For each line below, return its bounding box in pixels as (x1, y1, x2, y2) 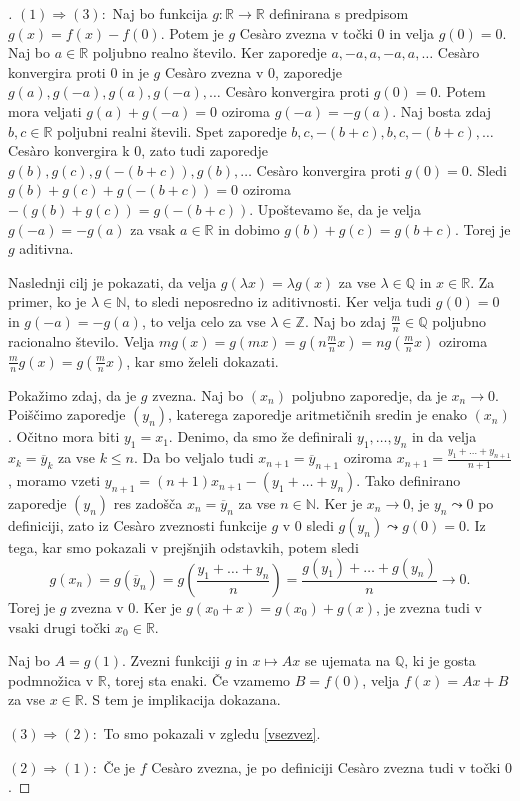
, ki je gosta (404, 650, 476, 671)
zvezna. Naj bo (152, 384, 244, 405)
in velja (389, 22, 435, 43)
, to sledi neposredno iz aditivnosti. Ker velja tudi (126, 291, 432, 312)
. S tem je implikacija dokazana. (83, 689, 281, 710)
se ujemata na (304, 650, 391, 671)
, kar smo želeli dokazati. (126, 350, 279, 371)
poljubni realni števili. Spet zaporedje (57, 120, 287, 141)
